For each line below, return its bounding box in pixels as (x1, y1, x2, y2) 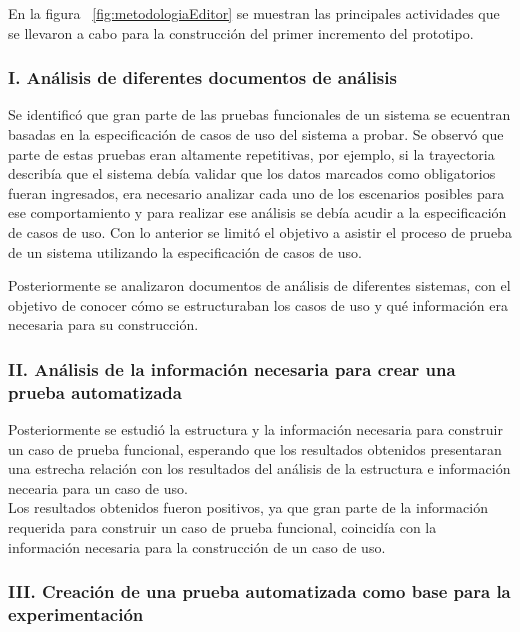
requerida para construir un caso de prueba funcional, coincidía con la (8, 517, 437, 538)
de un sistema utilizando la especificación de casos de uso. (8, 241, 362, 262)
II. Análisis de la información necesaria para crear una (8, 356, 456, 381)
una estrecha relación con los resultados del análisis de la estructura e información (8, 458, 511, 479)
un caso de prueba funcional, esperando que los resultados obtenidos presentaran (8, 438, 502, 459)
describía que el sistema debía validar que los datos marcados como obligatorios (8, 163, 496, 184)
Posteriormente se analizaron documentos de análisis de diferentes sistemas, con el (8, 275, 511, 296)
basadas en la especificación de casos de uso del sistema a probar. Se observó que (8, 124, 504, 144)
